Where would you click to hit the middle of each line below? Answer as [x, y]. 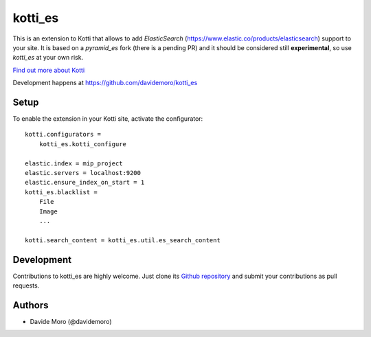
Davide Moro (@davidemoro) [71, 321]
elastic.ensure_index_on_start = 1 [85, 183]
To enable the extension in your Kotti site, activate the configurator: [108, 119]
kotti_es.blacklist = [61, 192]
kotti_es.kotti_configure [83, 144]
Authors [31, 305]
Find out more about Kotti [49, 70]
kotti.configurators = [63, 135]
